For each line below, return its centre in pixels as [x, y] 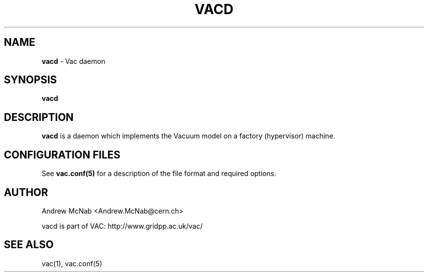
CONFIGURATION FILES [62, 155]
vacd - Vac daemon [74, 61]
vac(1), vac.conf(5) [72, 263]
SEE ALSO [29, 245]
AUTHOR [26, 192]
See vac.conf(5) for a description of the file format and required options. [159, 174]
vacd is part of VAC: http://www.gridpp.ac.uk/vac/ [122, 226]
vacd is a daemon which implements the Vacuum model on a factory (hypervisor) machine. [188, 136]
